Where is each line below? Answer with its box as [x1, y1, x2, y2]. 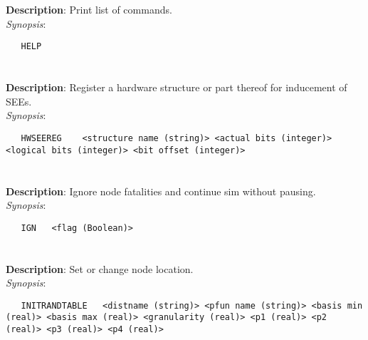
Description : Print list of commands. [6, 2, 172, 17]
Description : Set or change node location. [6, 261, 194, 276]
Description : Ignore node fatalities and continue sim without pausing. [6, 183, 316, 198]
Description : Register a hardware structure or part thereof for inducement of [6, 80, 347, 95]
